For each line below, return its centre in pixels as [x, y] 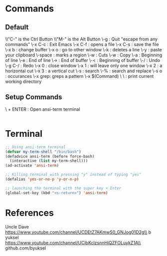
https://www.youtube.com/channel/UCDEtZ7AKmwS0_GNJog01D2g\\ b [78, 232]
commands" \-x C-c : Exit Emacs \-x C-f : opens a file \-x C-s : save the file [82, 44]
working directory [23, 81]
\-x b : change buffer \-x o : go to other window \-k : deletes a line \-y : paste [83, 50]
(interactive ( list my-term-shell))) [49, 161]
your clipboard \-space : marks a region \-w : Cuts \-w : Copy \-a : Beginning [84, 55]
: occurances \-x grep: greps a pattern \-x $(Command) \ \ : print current [80, 76]
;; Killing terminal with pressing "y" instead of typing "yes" [73, 175]
